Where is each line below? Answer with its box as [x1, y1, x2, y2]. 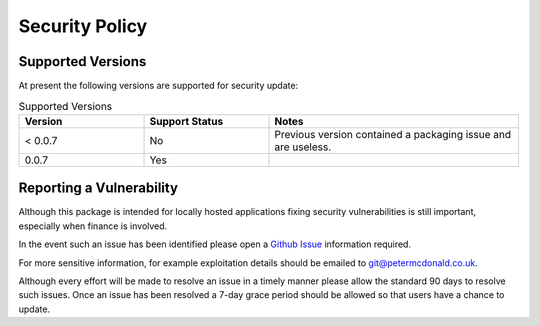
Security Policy [18, 15, 148, 37]
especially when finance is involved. [18, 220, 168, 232]
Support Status [149, 114, 224, 128]
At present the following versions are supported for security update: [18, 80, 299, 92]
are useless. [274, 140, 332, 154]
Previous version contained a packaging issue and [274, 127, 512, 141]
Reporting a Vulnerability [18, 180, 179, 197]
